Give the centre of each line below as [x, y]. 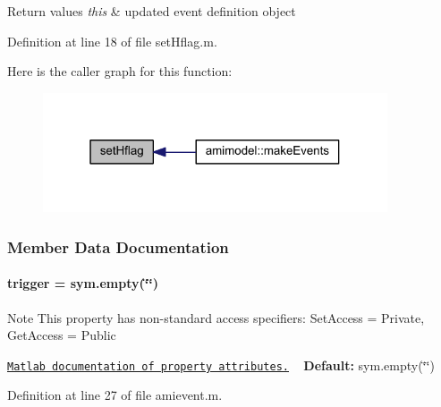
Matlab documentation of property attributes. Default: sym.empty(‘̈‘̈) [221, 365]
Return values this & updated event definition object [152, 11]
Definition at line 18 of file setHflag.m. [112, 41]
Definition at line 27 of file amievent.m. [115, 395]
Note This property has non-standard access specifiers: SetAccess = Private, [216, 317]
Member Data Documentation [118, 246]
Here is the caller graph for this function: [120, 71]
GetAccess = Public [62, 335]
